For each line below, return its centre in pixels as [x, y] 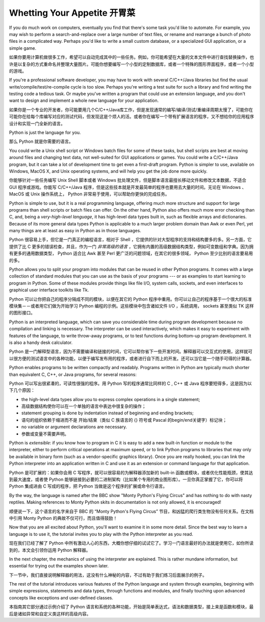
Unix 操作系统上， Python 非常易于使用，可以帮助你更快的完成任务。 [100, 194]
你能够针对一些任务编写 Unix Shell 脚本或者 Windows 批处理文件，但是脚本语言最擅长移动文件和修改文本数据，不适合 [128, 180]
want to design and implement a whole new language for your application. [84, 100]
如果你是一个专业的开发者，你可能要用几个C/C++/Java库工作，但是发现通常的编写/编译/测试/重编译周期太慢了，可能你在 [131, 109]
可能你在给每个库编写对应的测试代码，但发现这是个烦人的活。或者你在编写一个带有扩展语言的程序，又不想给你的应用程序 [132, 117]
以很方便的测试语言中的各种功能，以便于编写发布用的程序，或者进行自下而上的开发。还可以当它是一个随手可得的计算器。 [132, 358]
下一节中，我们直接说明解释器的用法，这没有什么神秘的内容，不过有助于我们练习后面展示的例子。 [108, 575]
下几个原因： [22, 390]
